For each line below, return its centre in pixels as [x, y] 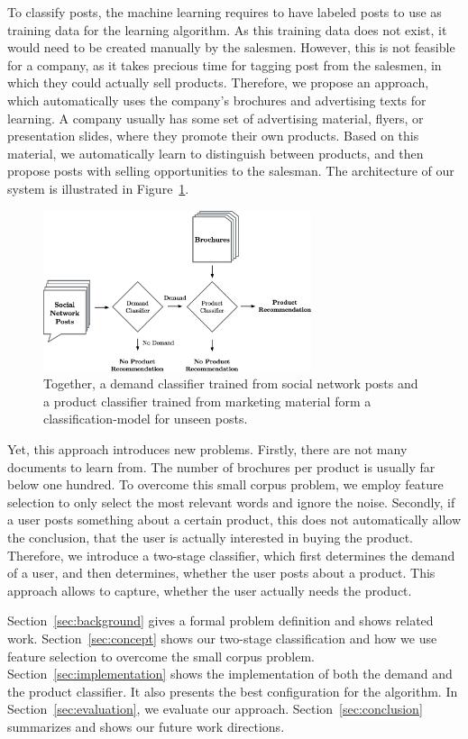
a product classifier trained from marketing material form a [207, 401]
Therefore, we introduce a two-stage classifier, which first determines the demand [231, 555]
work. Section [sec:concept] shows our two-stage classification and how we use [222, 638]
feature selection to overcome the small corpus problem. [161, 656]
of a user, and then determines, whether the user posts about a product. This [221, 573]
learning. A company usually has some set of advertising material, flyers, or [216, 118]
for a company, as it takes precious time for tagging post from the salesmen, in [225, 64]
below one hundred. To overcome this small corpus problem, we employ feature [225, 484]
